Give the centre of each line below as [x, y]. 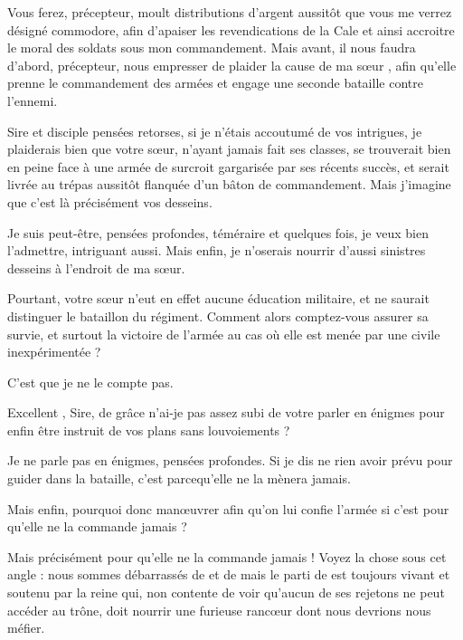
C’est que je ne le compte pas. [90, 382]
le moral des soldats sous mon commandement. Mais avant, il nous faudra [212, 48]
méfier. [26, 628]
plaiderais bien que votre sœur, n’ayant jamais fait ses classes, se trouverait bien [229, 149]
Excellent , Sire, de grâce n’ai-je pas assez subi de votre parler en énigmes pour [226, 412]
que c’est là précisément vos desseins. [110, 201]
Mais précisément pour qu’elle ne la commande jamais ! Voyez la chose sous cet [227, 556]
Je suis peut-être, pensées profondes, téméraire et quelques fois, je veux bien [218, 232]
